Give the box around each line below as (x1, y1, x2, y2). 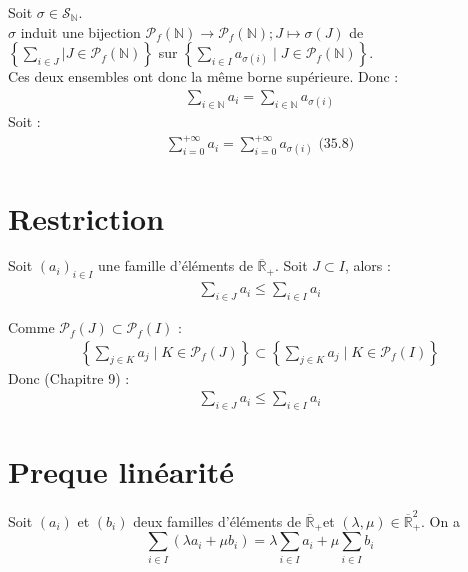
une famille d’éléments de (98, 255, 253, 276)
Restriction (8, 197, 165, 238)
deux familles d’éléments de (133, 510, 301, 531)
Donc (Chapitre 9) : (8, 367, 130, 388)
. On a (421, 510, 460, 531)
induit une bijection (20, 21, 141, 42)
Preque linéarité (8, 451, 235, 492)
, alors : (344, 255, 391, 276)
